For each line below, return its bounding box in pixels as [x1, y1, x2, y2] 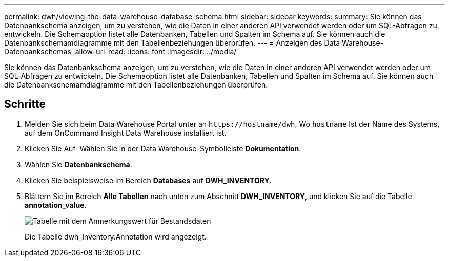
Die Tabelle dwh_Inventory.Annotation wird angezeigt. [25, 232, 207, 241]
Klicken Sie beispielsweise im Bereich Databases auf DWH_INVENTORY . [25, 176, 272, 185]
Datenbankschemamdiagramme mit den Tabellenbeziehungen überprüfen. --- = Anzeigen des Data [4, 38, 340, 47]
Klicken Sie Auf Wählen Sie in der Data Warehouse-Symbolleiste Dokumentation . [25, 144, 301, 153]
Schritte [4, 98, 46, 111]
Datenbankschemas [4, 47, 71, 56]
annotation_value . [25, 200, 87, 209]
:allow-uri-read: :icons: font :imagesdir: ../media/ [73, 47, 237, 56]
